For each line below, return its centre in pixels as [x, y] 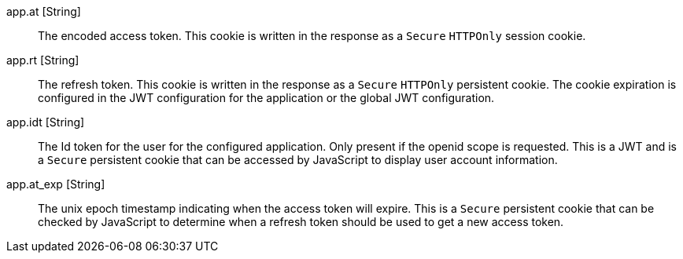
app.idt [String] [46, 122]
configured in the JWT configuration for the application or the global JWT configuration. [266, 98]
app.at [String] [44, 11]
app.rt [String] [43, 60]
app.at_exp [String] [56, 184]
